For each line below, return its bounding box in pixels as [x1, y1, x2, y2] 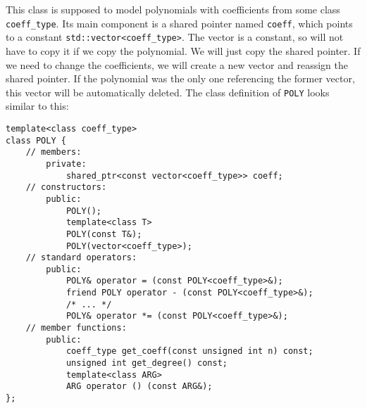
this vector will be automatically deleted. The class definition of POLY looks [6, 84, 330, 99]
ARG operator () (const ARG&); [66, 381, 213, 392]
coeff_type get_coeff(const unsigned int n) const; [66, 346, 313, 357]
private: [46, 158, 87, 169]
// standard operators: [25, 253, 137, 263]
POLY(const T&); [66, 229, 142, 239]
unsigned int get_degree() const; [66, 358, 228, 369]
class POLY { [6, 135, 66, 146]
